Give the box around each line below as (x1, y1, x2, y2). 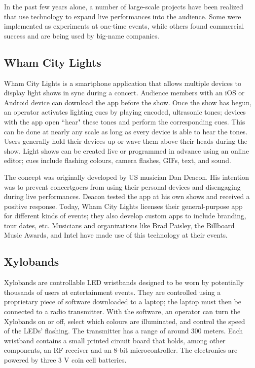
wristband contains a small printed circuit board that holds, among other (4, 335, 225, 345)
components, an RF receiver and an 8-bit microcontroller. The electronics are (4, 345, 238, 355)
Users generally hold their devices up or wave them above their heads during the (4, 136, 248, 146)
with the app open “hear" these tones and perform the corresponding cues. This (4, 116, 245, 126)
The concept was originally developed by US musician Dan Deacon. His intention (4, 171, 249, 182)
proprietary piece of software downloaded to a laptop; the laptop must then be (4, 296, 241, 307)
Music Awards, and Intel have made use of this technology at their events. (4, 230, 228, 240)
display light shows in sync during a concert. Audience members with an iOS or (4, 87, 245, 98)
